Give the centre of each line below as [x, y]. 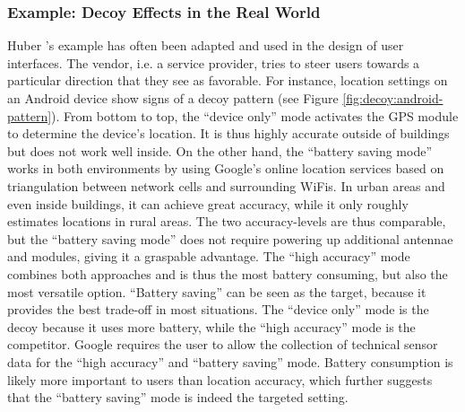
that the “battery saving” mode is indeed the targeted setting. [178, 397]
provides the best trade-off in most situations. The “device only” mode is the [218, 309]
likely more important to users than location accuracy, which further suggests [220, 379]
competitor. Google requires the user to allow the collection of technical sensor [223, 344]
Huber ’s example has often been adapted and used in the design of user [206, 45]
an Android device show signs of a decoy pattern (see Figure [173, 98]
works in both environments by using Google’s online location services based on [226, 168]
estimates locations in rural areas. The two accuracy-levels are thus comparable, [227, 221]
